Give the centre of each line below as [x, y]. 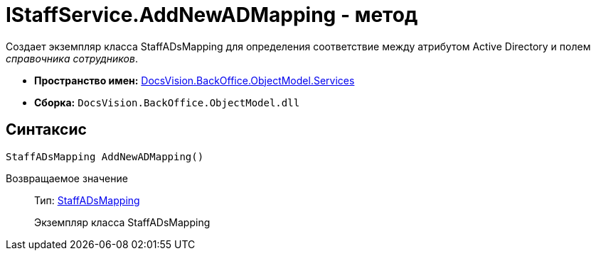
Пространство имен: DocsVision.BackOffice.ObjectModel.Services [195, 80]
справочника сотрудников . [72, 58]
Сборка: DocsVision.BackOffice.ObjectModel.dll [167, 102]
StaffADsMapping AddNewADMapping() [105, 156]
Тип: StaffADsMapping [87, 200]
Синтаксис [46, 130]
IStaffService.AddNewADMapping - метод [212, 15]
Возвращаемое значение [67, 178]
